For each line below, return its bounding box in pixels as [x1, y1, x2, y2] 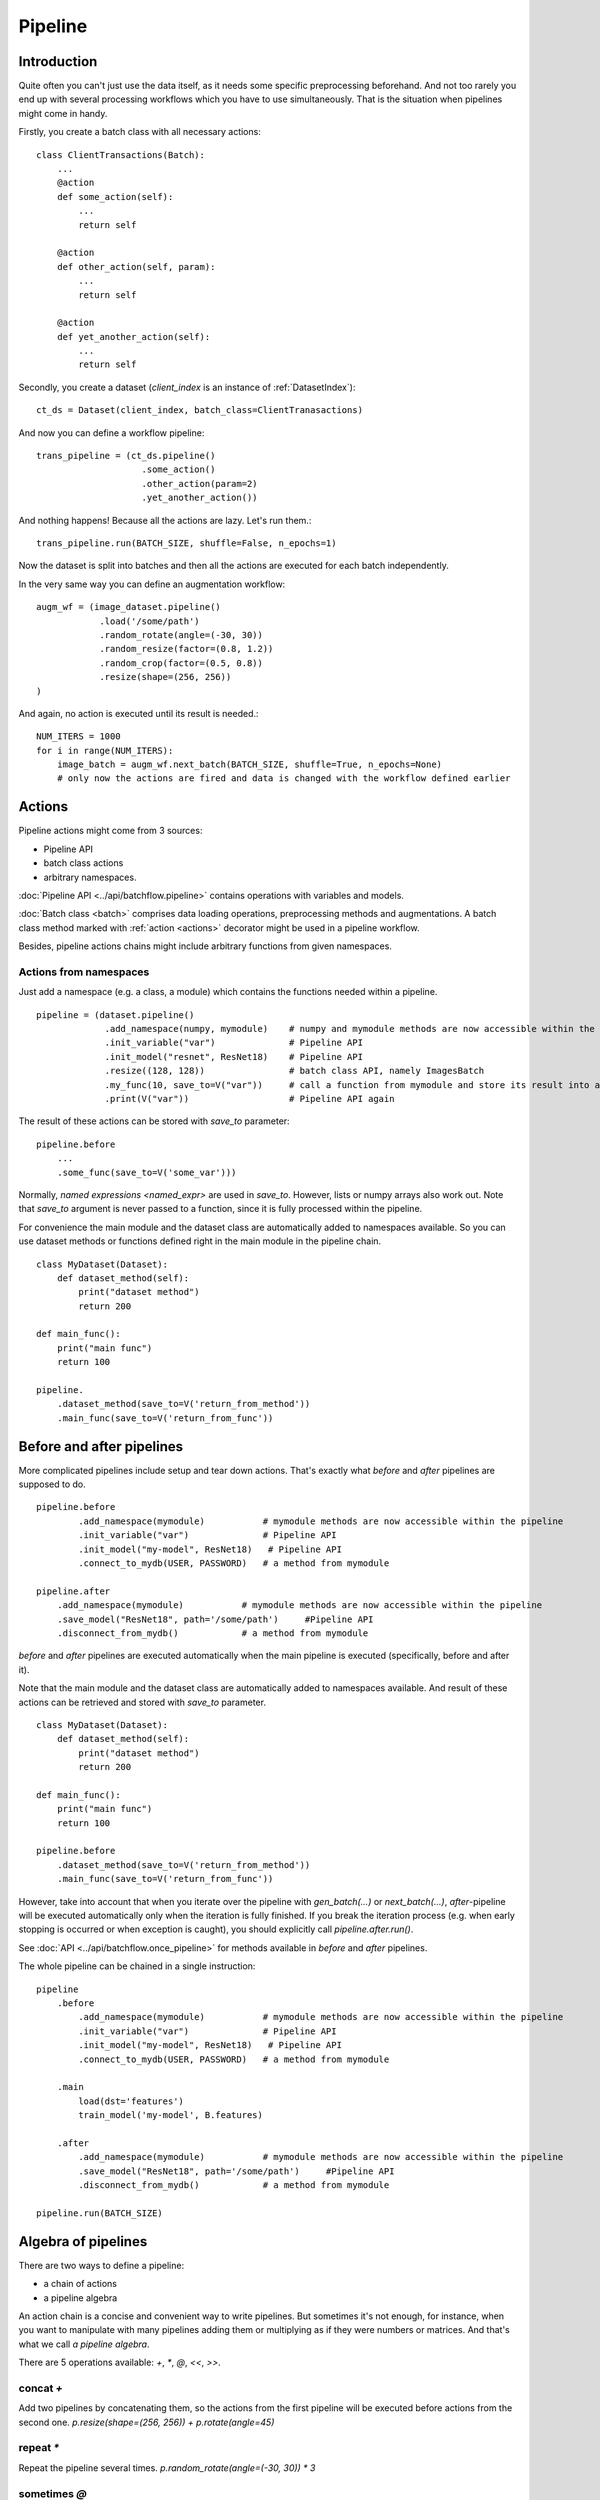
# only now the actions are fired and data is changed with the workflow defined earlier [56, 773, 511, 784]
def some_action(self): [56, 191, 174, 202]
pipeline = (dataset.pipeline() [36, 1009, 195, 1020]
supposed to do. [18, 1478, 87, 1490]
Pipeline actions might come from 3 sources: [18, 825, 203, 837]
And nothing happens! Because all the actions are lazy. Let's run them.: [18, 514, 312, 526]
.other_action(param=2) [141, 478, 259, 489]
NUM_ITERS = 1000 [36, 731, 121, 742]
